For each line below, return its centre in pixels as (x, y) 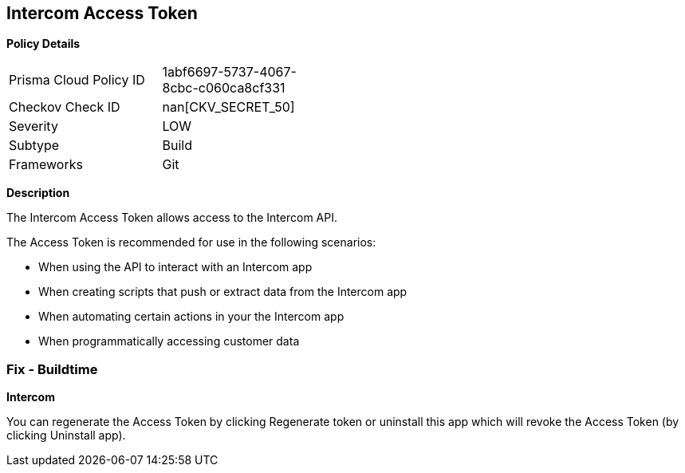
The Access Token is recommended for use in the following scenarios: (191, 242)
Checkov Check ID (65, 107)
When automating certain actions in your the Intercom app (191, 317)
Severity (33, 126)
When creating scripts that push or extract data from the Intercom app (223, 292)
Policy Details (43, 44)
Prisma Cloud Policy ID (77, 80)
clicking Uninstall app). (66, 436)
